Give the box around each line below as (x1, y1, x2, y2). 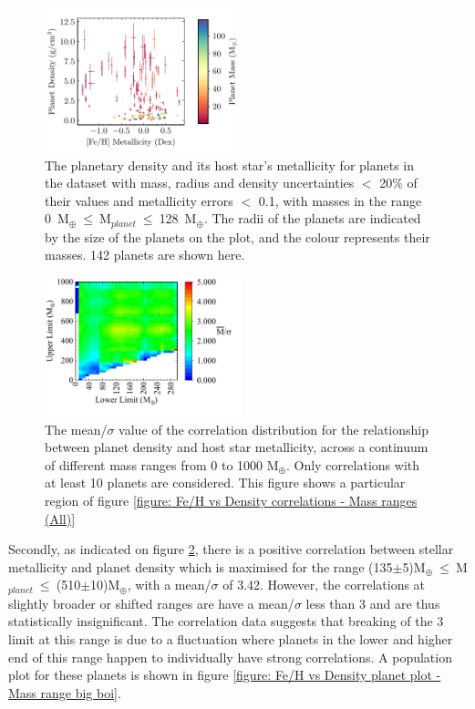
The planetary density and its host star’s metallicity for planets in (45, 155, 415, 174)
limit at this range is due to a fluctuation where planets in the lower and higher (8, 630, 453, 649)
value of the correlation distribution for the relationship (119, 419, 429, 438)
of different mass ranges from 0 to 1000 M (45, 455, 279, 474)
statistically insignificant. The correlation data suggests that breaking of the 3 (8, 611, 444, 631)
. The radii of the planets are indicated (203, 209, 421, 228)
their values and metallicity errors (45, 190, 233, 210)
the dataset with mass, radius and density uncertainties (45, 173, 355, 192)
